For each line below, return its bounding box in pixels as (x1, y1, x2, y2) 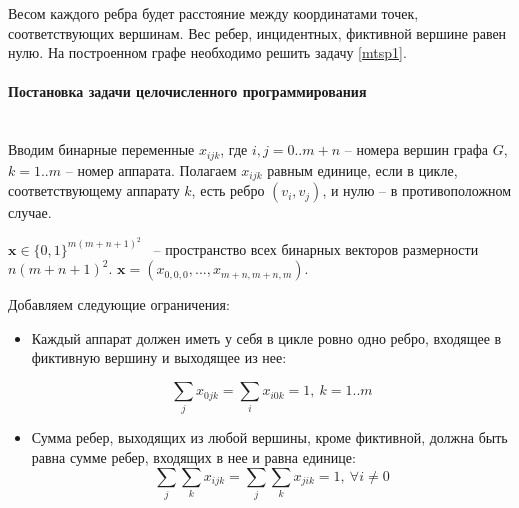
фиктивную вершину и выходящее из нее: (31, 347, 287, 368)
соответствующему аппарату (8, 180, 180, 201)
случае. (8, 202, 52, 223)
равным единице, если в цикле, (267, 159, 458, 180)
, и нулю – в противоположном (322, 180, 512, 201)
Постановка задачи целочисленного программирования (8, 81, 367, 102)
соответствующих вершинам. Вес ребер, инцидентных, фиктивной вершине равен (8, 22, 507, 43)
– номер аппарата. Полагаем (65, 159, 237, 180)
